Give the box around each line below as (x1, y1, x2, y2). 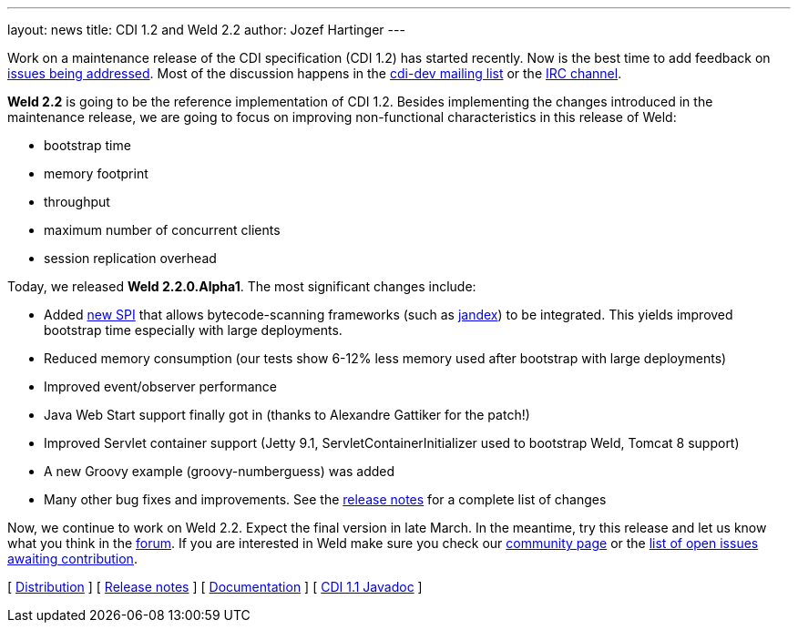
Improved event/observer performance (44, 379, 277, 394)
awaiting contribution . (7, 551, 138, 566)
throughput (44, 194, 110, 209)
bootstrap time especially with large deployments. (44, 322, 343, 338)
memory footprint (44, 166, 148, 181)
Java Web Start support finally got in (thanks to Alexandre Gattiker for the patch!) (44, 407, 530, 422)
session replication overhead (44, 250, 217, 266)
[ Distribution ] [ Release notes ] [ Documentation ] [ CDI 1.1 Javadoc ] (7, 579, 423, 594)
